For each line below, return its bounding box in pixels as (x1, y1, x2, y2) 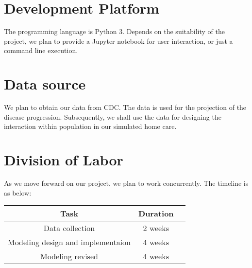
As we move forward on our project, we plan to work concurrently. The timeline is (4, 178, 249, 188)
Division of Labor (4, 150, 123, 169)
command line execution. (4, 45, 78, 55)
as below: (4, 187, 32, 197)
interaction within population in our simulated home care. (4, 121, 177, 131)
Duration (138, 208, 174, 219)
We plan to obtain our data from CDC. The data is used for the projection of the (4, 102, 247, 112)
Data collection (43, 222, 95, 234)
